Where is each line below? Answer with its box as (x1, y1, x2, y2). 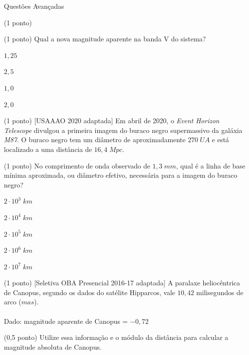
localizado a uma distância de (4, 144, 92, 154)
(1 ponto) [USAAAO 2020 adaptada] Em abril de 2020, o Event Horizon (4, 115, 219, 126)
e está (212, 134, 229, 145)
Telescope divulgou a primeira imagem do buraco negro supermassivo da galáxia (4, 125, 243, 135)
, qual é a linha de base (176, 160, 246, 170)
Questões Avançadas (4, 1, 64, 11)
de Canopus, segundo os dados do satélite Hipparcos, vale (4, 287, 176, 297)
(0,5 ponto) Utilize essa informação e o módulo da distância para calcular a (4, 332, 229, 342)
